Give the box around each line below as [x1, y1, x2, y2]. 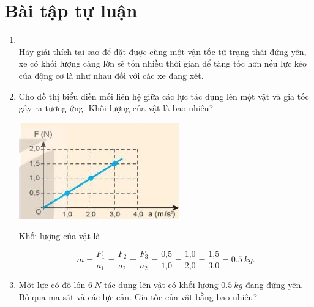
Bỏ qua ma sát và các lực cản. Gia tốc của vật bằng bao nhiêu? [18, 290, 258, 303]
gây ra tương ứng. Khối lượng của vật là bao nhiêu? [18, 102, 214, 114]
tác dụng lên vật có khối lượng [103, 278, 219, 291]
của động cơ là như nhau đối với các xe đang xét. [18, 68, 204, 81]
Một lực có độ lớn [18, 278, 86, 291]
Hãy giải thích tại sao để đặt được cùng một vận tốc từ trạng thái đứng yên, [18, 45, 307, 57]
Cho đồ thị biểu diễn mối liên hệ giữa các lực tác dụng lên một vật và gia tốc [18, 89, 309, 102]
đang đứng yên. [245, 278, 304, 291]
